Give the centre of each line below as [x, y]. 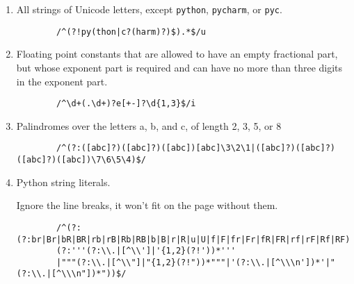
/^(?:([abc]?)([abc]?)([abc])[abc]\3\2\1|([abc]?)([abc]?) [196, 148]
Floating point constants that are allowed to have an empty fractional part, [177, 54]
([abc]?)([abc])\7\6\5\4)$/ [81, 160]
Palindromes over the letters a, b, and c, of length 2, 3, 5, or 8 [149, 125]
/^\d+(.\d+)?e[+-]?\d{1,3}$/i [126, 104]
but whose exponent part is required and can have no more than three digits [179, 67]
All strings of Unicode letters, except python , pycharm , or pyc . [149, 9]
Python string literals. [63, 182]
